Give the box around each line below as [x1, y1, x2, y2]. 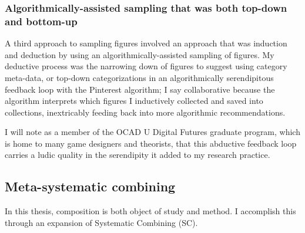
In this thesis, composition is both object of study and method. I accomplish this [5, 205, 296, 217]
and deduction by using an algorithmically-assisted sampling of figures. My [5, 48, 274, 60]
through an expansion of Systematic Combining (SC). [5, 216, 198, 228]
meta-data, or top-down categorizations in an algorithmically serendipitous [5, 71, 274, 83]
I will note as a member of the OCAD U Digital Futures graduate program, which [5, 126, 300, 138]
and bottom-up [5, 13, 78, 28]
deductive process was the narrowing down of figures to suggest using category [5, 60, 287, 72]
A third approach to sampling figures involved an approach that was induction [5, 37, 287, 49]
